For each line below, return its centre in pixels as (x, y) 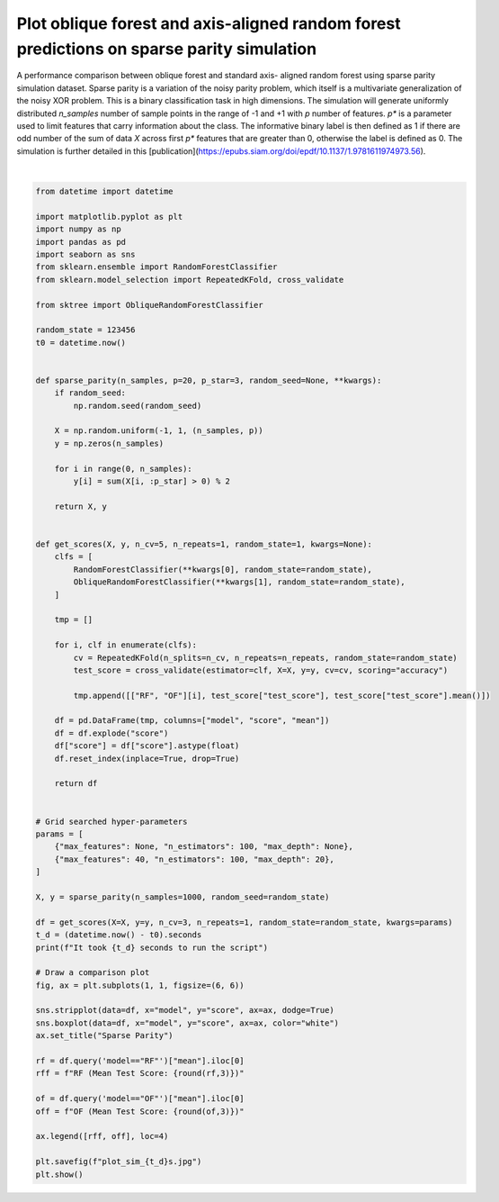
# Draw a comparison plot (93, 973)
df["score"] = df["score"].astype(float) (147, 746)
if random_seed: (90, 393)
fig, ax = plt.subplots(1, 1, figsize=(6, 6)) (140, 985)
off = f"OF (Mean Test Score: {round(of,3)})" (140, 1111)
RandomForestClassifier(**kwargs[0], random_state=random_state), (223, 569)
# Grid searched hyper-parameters (111, 821)
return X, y (81, 506)
